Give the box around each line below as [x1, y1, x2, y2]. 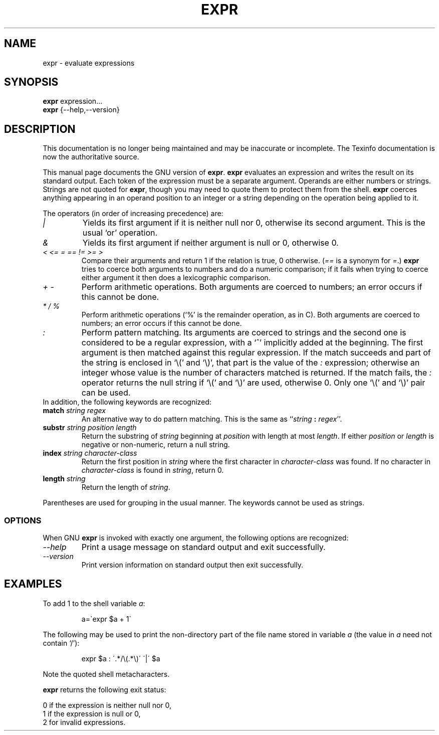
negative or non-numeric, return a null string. [81, 440, 230, 449]
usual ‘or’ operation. [82, 228, 158, 238]
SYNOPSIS [4, 76, 59, 89]
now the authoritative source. [43, 152, 139, 161]
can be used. [81, 388, 131, 398]
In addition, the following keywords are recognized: [43, 398, 211, 407]
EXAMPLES [4, 578, 62, 591]
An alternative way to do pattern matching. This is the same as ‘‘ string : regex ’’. [81, 415, 342, 424]
